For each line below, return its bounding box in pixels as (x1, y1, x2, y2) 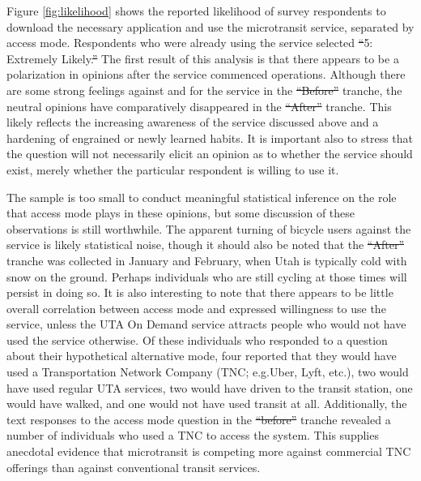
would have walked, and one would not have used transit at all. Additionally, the (6, 395, 407, 412)
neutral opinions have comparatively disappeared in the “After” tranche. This (6, 97, 392, 114)
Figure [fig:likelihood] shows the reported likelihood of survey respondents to (6, 2, 386, 19)
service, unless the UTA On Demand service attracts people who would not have (6, 316, 406, 333)
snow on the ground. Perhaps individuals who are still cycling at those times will (6, 268, 407, 285)
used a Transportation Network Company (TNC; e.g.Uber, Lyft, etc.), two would (6, 363, 409, 380)
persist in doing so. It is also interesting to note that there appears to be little (6, 284, 393, 301)
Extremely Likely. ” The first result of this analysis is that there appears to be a (6, 49, 399, 67)
